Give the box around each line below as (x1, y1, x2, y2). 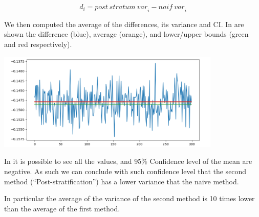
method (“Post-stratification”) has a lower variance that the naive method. (4, 176, 239, 186)
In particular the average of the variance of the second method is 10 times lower (4, 193, 255, 204)
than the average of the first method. (4, 203, 120, 213)
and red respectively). (4, 38, 72, 49)
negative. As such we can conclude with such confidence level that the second (4, 166, 247, 177)
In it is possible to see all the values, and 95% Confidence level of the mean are (4, 156, 252, 166)
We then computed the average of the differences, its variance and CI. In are (4, 18, 244, 29)
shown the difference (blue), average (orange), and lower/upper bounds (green (4, 29, 249, 39)
